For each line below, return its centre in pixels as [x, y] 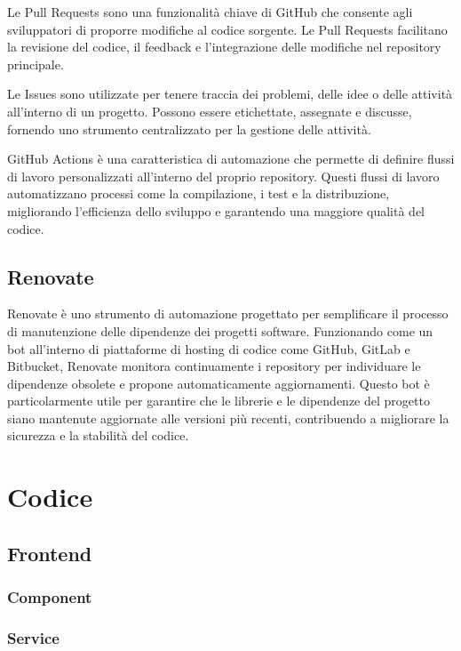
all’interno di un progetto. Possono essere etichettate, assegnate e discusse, [210, 111]
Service [33, 638]
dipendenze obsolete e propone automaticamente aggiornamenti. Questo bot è [219, 383]
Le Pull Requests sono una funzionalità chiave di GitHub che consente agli [210, 12]
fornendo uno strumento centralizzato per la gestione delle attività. [189, 129]
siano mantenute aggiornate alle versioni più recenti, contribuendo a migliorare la [228, 418]
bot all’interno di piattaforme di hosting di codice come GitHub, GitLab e [209, 348]
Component [50, 597]
